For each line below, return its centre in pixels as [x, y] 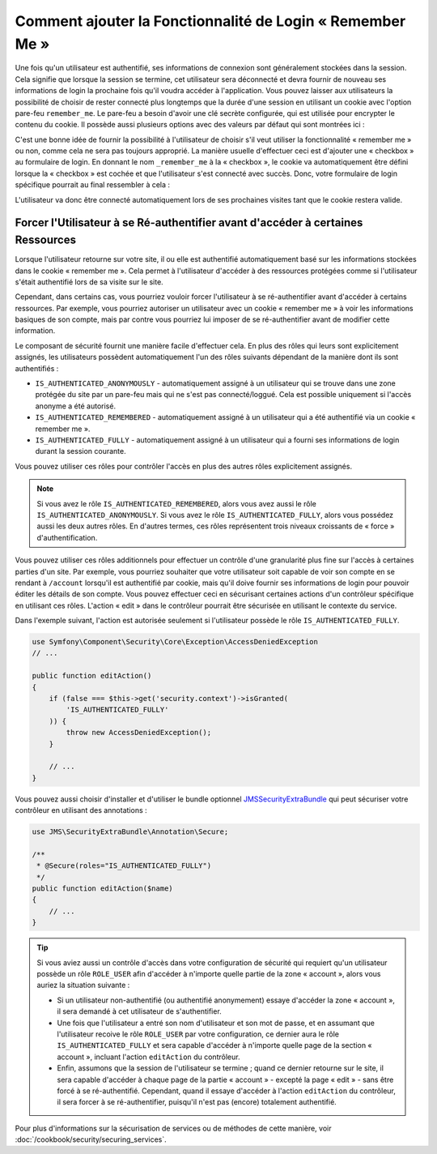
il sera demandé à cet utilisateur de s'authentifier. [139, 1011]
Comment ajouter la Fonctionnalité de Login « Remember [210, 21]
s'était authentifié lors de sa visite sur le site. [89, 282]
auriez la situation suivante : [83, 985]
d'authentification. [67, 537]
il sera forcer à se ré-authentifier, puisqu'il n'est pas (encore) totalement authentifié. [197, 1102]
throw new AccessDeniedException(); [139, 733]
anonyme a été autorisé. [76, 406]
